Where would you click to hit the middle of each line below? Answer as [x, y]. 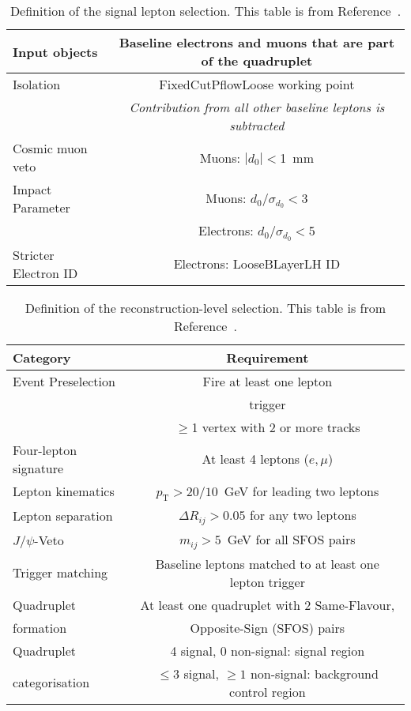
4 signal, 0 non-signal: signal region [268, 650]
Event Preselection [64, 381]
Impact [32, 189]
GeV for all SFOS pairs [291, 539]
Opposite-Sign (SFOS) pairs [268, 627]
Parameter [41, 207]
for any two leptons [303, 514]
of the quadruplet [257, 60]
